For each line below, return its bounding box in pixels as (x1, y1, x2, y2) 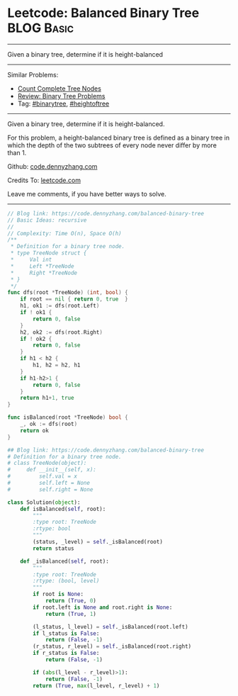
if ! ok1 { (20, 309, 52, 316)
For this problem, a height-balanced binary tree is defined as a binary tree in (7, 133, 230, 142)
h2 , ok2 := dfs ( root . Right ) (20, 328, 103, 336)
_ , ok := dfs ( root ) (20, 420, 78, 428)
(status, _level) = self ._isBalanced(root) (33, 539, 163, 546)
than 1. (7, 148, 27, 157)
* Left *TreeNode (10, 262, 74, 270)
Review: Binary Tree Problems (17, 91, 106, 100)
